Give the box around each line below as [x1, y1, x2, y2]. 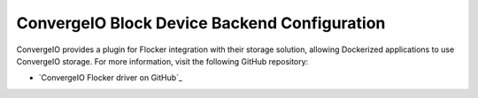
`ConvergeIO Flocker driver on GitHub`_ [38, 72, 183, 83]
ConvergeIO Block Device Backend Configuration [16, 13, 386, 33]
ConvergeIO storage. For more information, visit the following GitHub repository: [16, 56, 309, 66]
